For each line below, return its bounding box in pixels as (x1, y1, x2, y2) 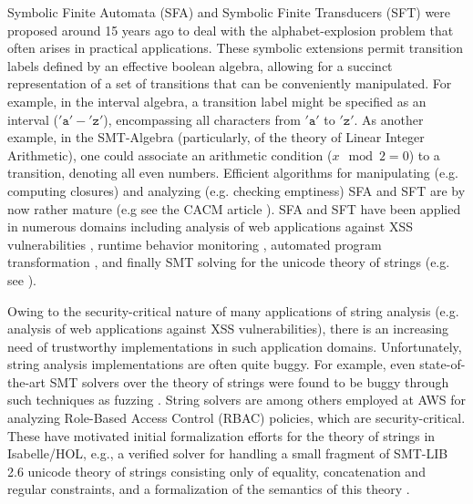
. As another (354, 109, 424, 129)
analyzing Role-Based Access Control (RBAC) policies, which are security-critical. (7, 408, 466, 427)
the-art (7, 372, 46, 391)
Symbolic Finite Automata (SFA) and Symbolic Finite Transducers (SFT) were (7, 3, 451, 21)
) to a (408, 145, 440, 164)
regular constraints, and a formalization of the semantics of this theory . (7, 479, 410, 499)
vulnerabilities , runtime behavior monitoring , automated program (7, 234, 382, 253)
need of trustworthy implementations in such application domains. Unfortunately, (7, 336, 462, 355)
